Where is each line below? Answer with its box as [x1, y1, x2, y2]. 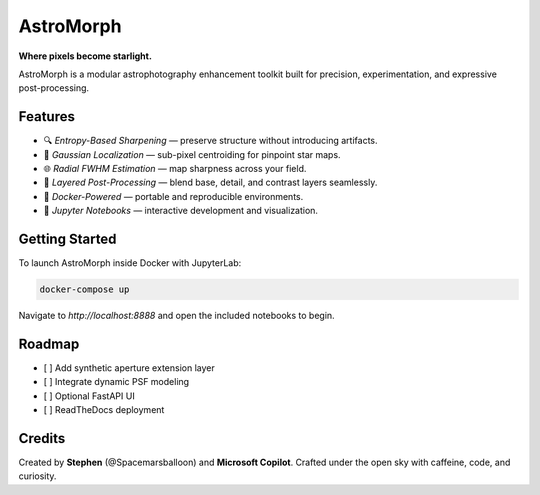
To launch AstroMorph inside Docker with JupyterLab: [18, 257, 242, 269]
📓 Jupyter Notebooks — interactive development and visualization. [43, 205, 319, 217]
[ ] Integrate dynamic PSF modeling [43, 376, 190, 388]
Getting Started [18, 231, 117, 247]
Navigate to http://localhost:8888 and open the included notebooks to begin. [18, 310, 335, 322]
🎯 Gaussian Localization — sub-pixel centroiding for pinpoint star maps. [43, 148, 341, 160]
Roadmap [18, 335, 80, 352]
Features [18, 108, 75, 125]
